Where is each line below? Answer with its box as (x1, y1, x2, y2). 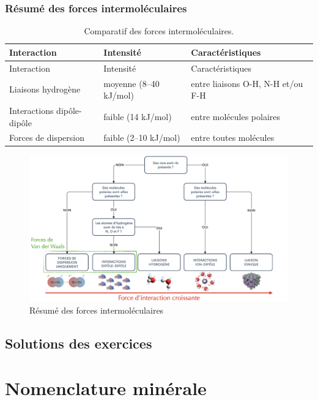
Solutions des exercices (5, 333, 152, 352)
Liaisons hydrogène (9, 83, 81, 96)
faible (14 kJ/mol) (103, 110, 172, 123)
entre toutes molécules (191, 131, 275, 144)
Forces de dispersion (9, 131, 85, 144)
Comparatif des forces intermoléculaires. (84, 25, 234, 37)
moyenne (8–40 (103, 77, 160, 89)
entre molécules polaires (191, 110, 280, 123)
